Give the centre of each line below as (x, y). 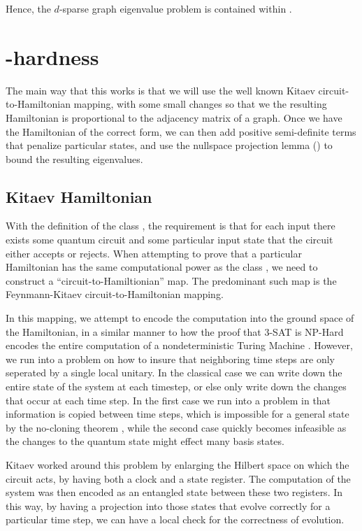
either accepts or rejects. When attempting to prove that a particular (154, 253)
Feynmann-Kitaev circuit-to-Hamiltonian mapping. (115, 294)
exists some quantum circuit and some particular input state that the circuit (169, 240)
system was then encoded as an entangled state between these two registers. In (174, 492)
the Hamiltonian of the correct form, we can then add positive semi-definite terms (181, 131)
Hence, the (28, 8)
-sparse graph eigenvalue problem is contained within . (175, 8)
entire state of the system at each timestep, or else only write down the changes (176, 387)
